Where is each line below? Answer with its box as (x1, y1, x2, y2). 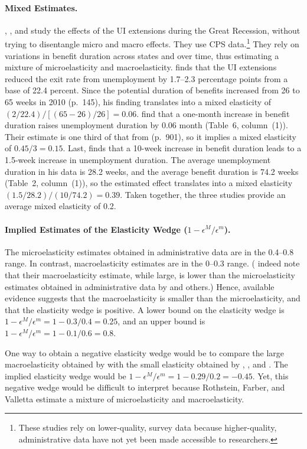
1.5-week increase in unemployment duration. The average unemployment (5, 153, 271, 165)
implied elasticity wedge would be (5, 369, 126, 382)
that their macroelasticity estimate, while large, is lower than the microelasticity (5, 268, 296, 281)
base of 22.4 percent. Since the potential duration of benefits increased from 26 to (5, 84, 300, 96)
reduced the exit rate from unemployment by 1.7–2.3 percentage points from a (5, 72, 288, 84)
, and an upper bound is (117, 315, 205, 327)
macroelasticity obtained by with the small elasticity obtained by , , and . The (5, 358, 288, 370)
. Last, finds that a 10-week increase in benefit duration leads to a (63, 142, 302, 154)
